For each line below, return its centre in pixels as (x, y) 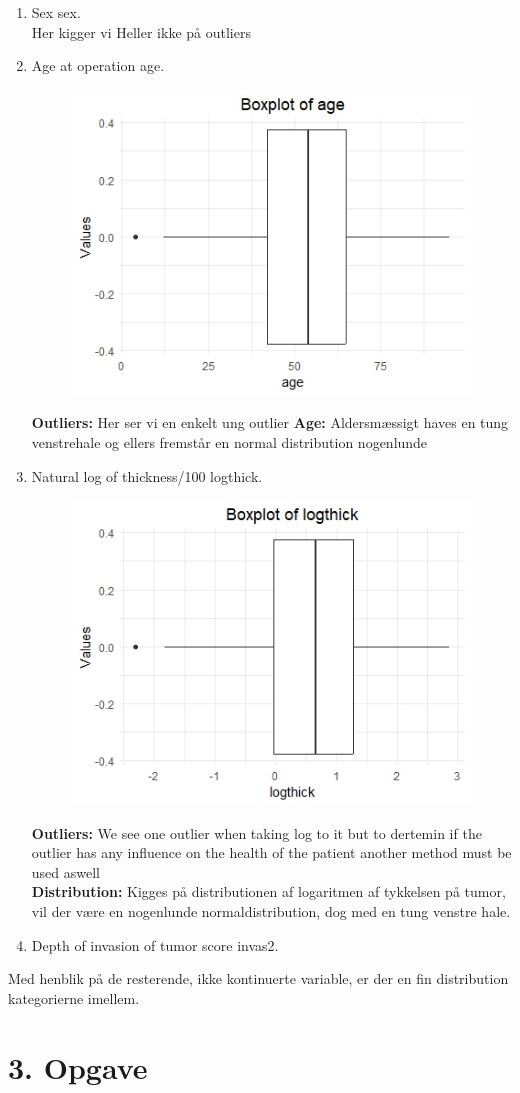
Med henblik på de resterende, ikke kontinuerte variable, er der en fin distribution (258, 978)
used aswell (65, 871)
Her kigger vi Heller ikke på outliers (141, 31)
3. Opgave (78, 1066)
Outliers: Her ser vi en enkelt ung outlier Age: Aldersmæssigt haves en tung (270, 422)
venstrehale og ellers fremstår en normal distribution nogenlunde (229, 441)
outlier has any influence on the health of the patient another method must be (271, 852)
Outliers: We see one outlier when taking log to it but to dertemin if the (256, 832)
